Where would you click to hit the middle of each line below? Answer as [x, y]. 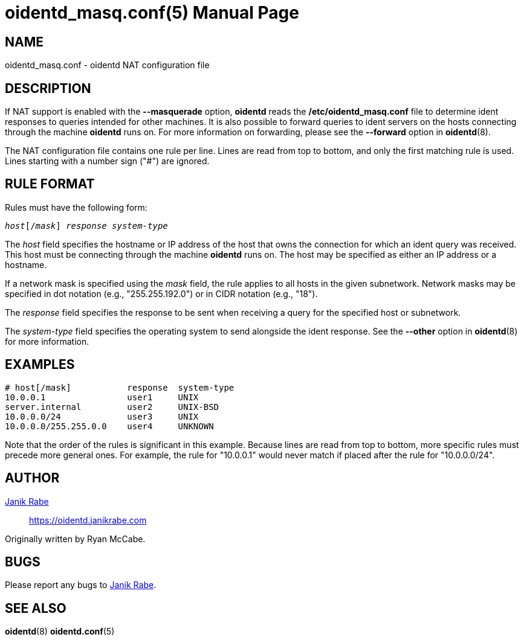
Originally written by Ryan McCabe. [75, 539]
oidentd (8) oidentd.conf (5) [60, 632]
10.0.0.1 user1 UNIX [102, 397]
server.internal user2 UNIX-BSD [112, 407]
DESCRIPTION [48, 88]
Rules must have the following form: [76, 207]
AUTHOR [32, 478]
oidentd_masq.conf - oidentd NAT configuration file [107, 65]
